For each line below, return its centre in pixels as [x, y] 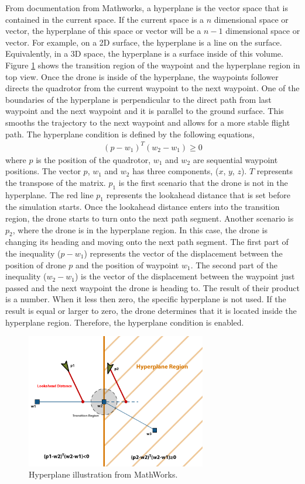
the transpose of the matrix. [56, 182]
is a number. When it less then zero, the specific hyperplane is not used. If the [146, 299]
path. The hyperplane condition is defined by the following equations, [130, 134]
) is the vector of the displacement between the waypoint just [185, 276]
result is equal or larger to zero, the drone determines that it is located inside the [151, 310]
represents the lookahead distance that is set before [198, 194]
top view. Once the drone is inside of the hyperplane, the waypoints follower [142, 76]
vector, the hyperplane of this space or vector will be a [103, 31]
